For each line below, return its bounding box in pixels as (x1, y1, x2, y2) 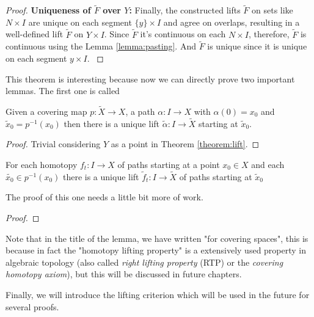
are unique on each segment (28, 15, 132, 28)
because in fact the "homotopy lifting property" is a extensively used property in (5, 244, 307, 257)
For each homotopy (5, 158, 78, 171)
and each (251, 158, 285, 171)
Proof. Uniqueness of (5, 4, 91, 16)
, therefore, (249, 27, 290, 40)
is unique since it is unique (207, 40, 307, 53)
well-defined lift (5, 27, 64, 40)
